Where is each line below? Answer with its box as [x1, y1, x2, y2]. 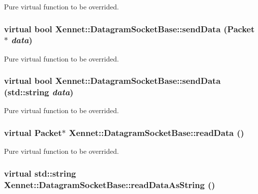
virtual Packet [4, 126, 62, 138]
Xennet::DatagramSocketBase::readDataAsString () [4, 178, 215, 191]
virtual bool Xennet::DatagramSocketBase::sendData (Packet [4, 22, 255, 35]
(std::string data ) [4, 86, 74, 98]
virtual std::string [4, 167, 76, 179]
